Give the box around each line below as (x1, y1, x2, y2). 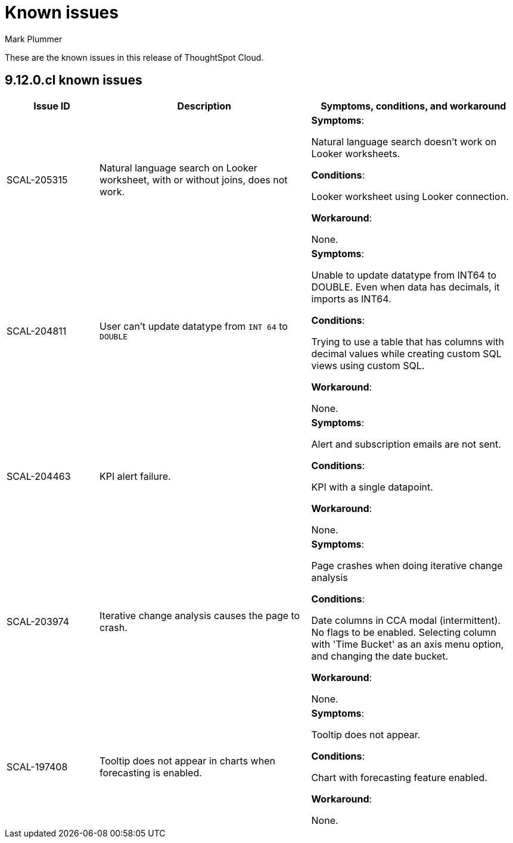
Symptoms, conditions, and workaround (321, 99, 506, 112)
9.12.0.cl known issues (5, 73, 142, 88)
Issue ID (33, 99, 70, 112)
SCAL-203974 (7, 615, 69, 627)
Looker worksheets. (311, 147, 400, 160)
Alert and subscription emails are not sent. (311, 438, 501, 450)
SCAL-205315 (7, 173, 68, 186)
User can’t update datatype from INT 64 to (100, 320, 288, 333)
